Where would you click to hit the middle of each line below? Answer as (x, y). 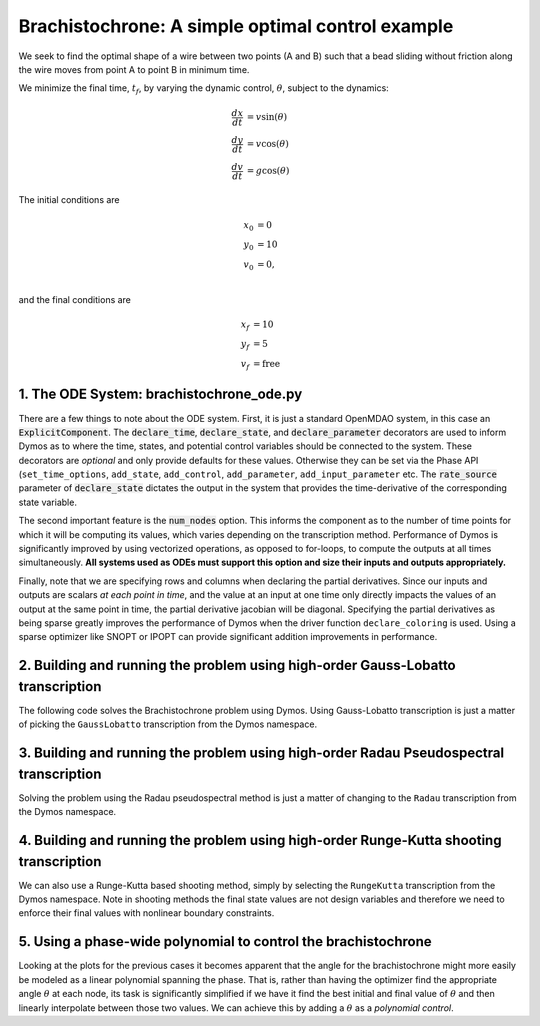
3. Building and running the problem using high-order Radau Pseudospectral (261, 753)
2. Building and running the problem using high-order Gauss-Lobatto (237, 665)
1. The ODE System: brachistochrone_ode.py (160, 394)
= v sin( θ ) (267, 117)
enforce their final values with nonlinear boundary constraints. (146, 913)
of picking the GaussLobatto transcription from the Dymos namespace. (168, 724)
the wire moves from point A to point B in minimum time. (134, 69)
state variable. (47, 502)
